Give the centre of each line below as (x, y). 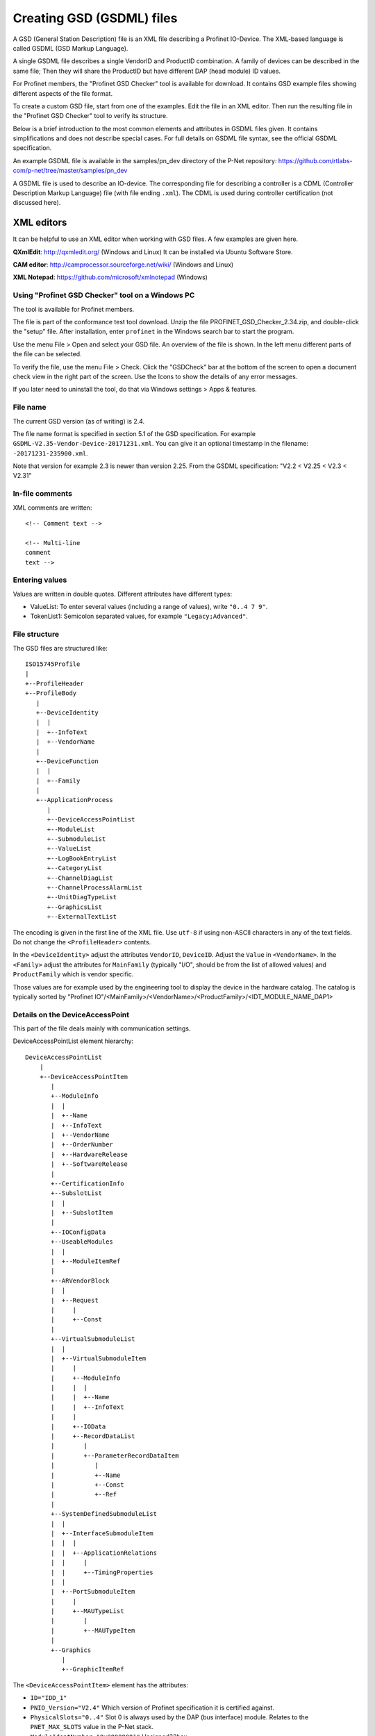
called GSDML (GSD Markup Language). (70, 48)
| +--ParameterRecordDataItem (115, 1455)
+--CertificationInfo (87, 1183)
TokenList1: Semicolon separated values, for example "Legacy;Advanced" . (139, 616)
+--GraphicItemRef (93, 1669)
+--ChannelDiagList (80, 878)
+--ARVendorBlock (80, 1280)
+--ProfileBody (51, 693)
